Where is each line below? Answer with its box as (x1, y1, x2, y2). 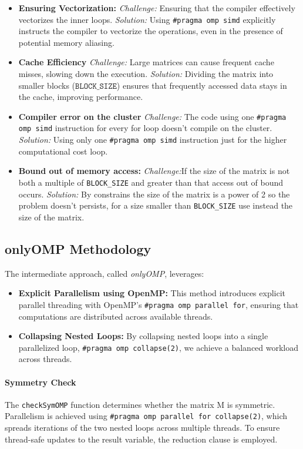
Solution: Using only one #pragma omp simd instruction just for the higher (18, 133, 287, 146)
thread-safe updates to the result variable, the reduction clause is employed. (5, 433, 278, 445)
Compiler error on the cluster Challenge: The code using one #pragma (18, 110, 287, 122)
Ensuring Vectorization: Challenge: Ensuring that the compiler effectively (18, 2, 295, 14)
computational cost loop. (18, 145, 108, 157)
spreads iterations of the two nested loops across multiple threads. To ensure (5, 421, 280, 434)
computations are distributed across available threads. (18, 310, 213, 322)
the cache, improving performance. (18, 91, 143, 103)
